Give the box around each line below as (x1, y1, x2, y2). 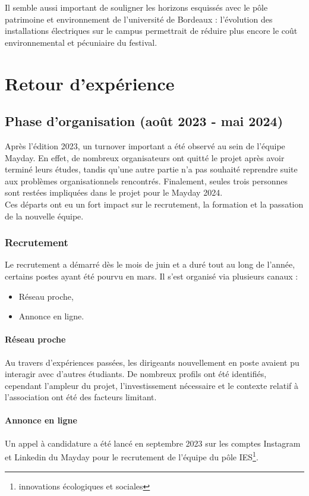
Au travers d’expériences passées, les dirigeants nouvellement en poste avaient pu (5, 356, 299, 368)
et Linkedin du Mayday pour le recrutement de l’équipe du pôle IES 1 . (5, 449, 258, 463)
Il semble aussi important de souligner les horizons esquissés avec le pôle (5, 1, 268, 13)
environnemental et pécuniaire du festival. (5, 36, 157, 48)
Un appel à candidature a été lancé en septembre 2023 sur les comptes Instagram (5, 437, 301, 449)
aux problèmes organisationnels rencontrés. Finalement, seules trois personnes (5, 174, 288, 187)
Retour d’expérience (5, 71, 175, 95)
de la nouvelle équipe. (5, 209, 84, 222)
